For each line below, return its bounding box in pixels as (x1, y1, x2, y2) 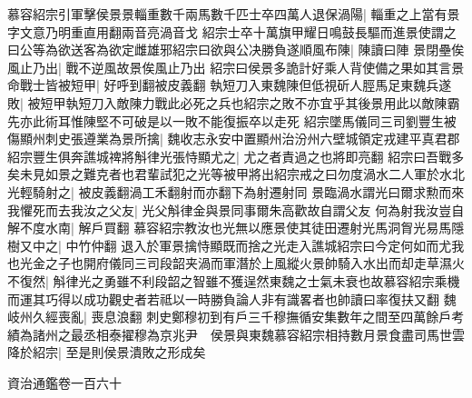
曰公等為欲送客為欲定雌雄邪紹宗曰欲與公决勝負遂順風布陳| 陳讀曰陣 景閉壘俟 (7, 40, 465, 59)
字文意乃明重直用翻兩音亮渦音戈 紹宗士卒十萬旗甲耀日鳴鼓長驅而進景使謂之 (7, 22, 457, 41)
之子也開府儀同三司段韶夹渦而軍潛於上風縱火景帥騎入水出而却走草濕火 (44, 254, 465, 273)
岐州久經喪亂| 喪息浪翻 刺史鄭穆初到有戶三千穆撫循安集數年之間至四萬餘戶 (7, 307, 452, 326)
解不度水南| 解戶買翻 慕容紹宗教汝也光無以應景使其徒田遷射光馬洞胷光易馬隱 (7, 218, 465, 237)
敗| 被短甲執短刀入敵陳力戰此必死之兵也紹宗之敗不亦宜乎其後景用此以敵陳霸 (7, 93, 460, 112)
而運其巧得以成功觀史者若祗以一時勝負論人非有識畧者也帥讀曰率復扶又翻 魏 (7, 289, 457, 308)
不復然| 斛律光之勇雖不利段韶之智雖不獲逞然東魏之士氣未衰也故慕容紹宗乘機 (7, 271, 460, 290)
